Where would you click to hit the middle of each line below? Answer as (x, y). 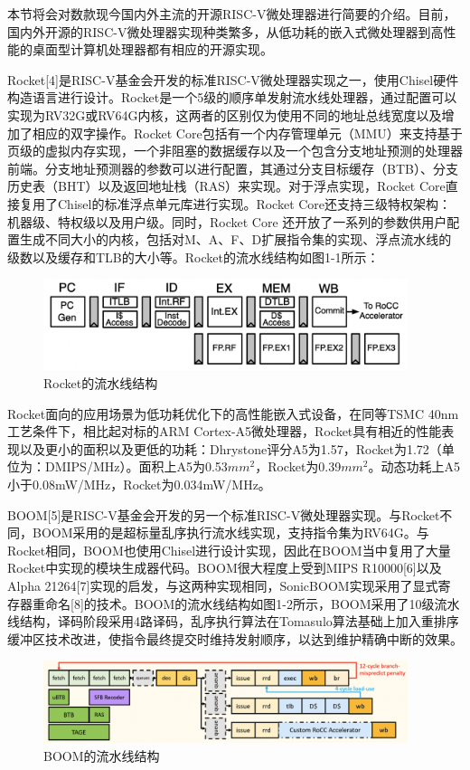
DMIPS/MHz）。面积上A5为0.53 (136, 466)
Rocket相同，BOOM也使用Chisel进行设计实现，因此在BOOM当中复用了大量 (229, 550)
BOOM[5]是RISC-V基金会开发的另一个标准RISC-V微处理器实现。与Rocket (224, 514)
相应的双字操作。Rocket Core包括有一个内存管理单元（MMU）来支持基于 (247, 133)
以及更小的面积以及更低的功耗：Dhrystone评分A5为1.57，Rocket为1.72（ (230, 448)
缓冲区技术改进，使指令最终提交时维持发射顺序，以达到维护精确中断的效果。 (235, 638)
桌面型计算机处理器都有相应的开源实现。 (152, 49)
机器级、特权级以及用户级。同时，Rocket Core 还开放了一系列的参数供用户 (227, 221)
